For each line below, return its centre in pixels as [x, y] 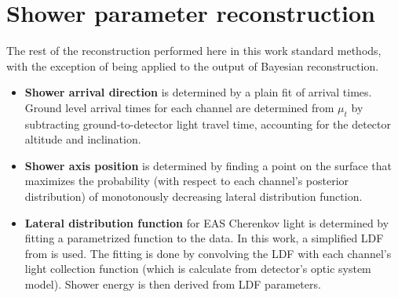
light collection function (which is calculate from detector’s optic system [198, 269]
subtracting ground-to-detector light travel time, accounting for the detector [208, 124]
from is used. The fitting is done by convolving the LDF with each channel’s [208, 253]
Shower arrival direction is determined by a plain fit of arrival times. [198, 92]
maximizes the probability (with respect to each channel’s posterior [187, 181]
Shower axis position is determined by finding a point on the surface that [208, 165]
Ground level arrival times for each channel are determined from [179, 107]
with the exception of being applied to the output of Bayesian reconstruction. [193, 65]
